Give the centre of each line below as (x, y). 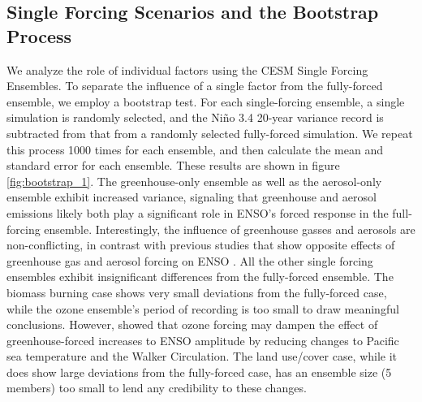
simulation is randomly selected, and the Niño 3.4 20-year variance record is (195, 117)
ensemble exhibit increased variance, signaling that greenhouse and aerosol (192, 197)
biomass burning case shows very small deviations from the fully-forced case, (197, 292)
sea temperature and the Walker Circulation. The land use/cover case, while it (202, 356)
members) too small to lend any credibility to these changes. (157, 388)
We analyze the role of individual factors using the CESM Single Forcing (187, 69)
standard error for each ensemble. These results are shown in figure (173, 165)
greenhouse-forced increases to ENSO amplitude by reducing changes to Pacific (203, 340)
